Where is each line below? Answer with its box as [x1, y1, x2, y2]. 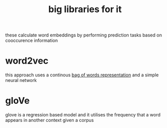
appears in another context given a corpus [5, 117, 94, 123]
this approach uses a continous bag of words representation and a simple [5, 72, 159, 78]
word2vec [5, 55, 49, 67]
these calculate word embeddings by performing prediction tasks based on [5, 32, 162, 38]
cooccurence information [5, 37, 58, 44]
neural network [5, 77, 37, 83]
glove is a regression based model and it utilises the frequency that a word [5, 112, 161, 118]
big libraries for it [48, 4, 122, 15]
